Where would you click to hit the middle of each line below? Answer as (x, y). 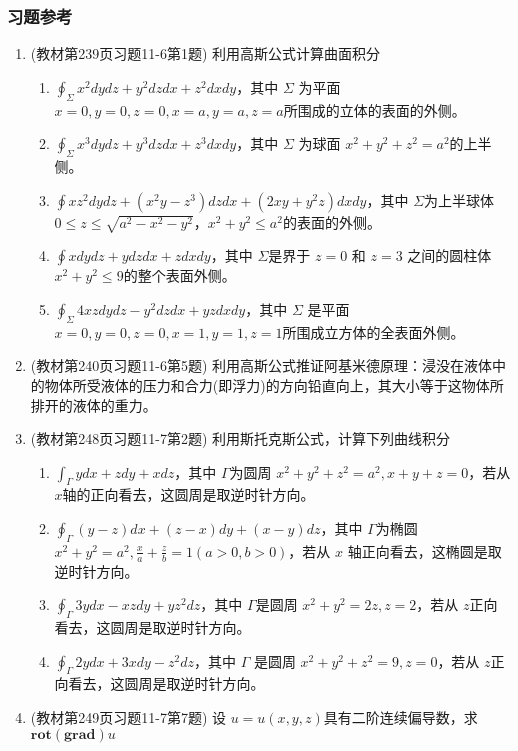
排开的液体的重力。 (93, 404)
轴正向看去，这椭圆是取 (424, 550)
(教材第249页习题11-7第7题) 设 (128, 717)
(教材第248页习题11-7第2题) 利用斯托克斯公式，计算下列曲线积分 (240, 438)
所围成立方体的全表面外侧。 (373, 331)
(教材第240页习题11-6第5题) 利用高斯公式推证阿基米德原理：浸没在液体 (261, 365)
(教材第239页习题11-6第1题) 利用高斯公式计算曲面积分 (205, 53)
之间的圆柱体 (449, 255)
